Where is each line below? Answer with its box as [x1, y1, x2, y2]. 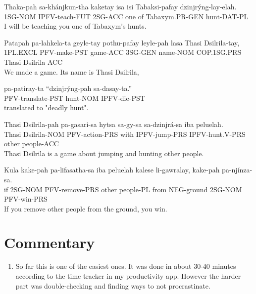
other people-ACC [4, 138, 59, 149]
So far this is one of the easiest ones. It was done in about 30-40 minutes [15, 261, 236, 271]
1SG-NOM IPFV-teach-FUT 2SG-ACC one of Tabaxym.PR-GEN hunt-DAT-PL [4, 11, 249, 21]
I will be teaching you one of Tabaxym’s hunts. [4, 21, 147, 31]
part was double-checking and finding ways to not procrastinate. [15, 280, 210, 291]
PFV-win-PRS [4, 194, 48, 204]
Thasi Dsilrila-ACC [4, 56, 63, 67]
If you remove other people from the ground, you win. [4, 203, 167, 213]
